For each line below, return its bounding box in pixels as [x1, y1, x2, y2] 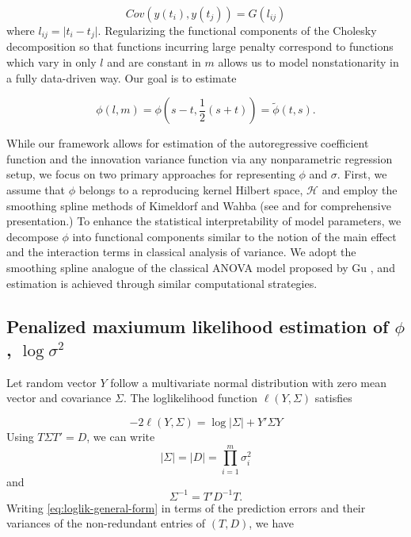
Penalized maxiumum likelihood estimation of [6, 313, 389, 338]
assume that [6, 182, 66, 198]
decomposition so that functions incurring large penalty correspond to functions [6, 38, 394, 55]
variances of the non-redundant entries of [6, 515, 206, 531]
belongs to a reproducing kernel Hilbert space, [78, 182, 303, 198]
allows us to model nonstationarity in [218, 54, 399, 71]
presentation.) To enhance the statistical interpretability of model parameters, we [6, 213, 401, 229]
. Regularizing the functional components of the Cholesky [97, 22, 377, 38]
